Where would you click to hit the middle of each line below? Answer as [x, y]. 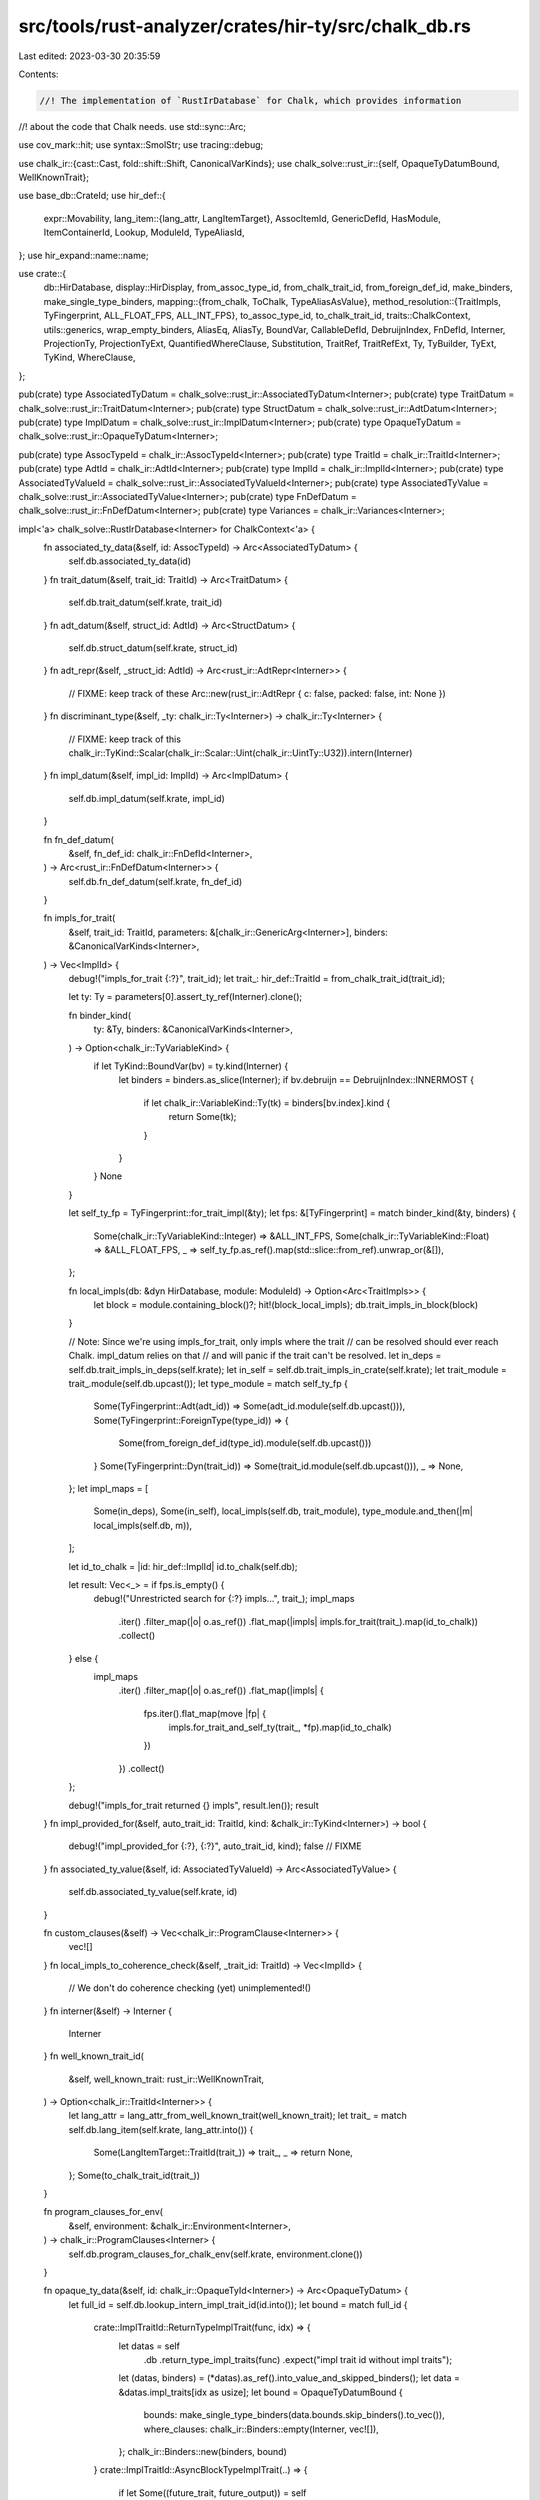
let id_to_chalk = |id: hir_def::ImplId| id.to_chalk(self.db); [183, 1566]
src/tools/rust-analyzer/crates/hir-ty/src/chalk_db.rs [245, 26]
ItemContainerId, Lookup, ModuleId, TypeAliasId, [144, 232]
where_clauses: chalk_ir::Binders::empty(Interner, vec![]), [261, 2429]
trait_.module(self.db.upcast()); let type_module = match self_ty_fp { [208, 1384]
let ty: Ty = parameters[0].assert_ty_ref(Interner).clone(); [185, 997]
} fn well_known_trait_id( [94, 2056]
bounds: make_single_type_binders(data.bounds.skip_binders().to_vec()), [294, 2415]
